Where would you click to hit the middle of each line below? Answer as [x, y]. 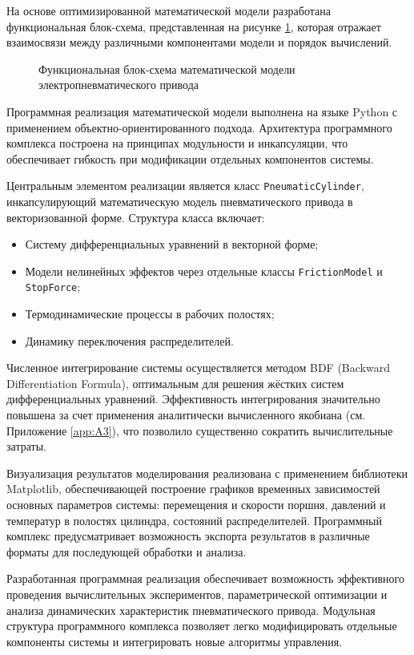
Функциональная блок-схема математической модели [167, 69]
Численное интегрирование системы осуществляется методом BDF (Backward [198, 368]
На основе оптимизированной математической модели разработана [169, 10]
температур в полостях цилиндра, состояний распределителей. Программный [194, 520]
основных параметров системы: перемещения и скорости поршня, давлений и [196, 505]
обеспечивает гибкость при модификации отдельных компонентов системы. [190, 158]
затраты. [26, 446]
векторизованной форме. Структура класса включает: [136, 217]
